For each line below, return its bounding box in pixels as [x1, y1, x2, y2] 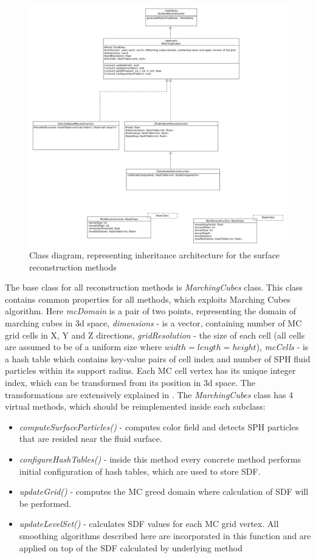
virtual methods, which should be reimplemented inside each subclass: [5, 400, 266, 413]
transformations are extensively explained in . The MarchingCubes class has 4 [5, 388, 294, 401]
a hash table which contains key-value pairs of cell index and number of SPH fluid [5, 352, 311, 365]
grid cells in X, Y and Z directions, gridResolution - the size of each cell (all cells [5, 328, 305, 341]
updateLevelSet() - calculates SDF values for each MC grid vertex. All [19, 517, 279, 530]
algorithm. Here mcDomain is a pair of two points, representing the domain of [5, 305, 297, 317]
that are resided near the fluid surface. [19, 432, 162, 445]
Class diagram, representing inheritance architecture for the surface [29, 249, 280, 261]
